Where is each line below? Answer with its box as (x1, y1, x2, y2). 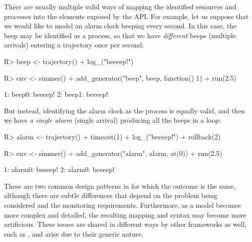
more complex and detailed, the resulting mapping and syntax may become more (4, 209, 247, 220)
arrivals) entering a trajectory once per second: (4, 40, 144, 50)
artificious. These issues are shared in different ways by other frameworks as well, (4, 219, 247, 229)
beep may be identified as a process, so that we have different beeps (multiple (4, 30, 236, 40)
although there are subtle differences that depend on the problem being (4, 190, 218, 200)
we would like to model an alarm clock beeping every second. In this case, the (4, 21, 236, 31)
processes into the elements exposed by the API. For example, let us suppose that (4, 11, 249, 21)
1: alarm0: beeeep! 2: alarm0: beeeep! (4, 164, 115, 175)
